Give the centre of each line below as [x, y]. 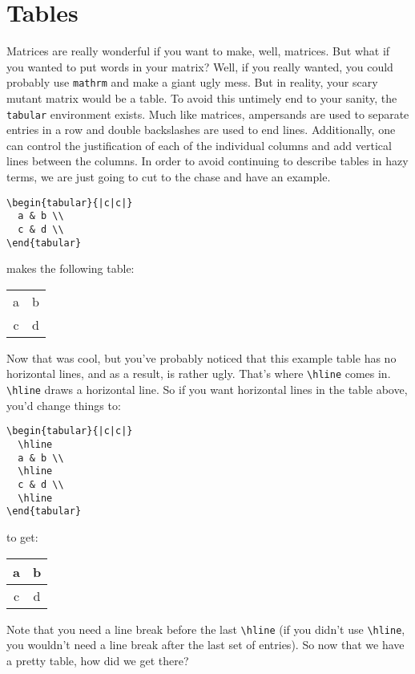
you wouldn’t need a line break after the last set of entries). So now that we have [205, 645]
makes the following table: [71, 268]
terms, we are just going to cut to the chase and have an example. [169, 177]
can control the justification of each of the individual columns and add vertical [199, 145]
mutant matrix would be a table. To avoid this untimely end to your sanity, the [202, 97]
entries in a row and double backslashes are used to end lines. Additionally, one [201, 130]
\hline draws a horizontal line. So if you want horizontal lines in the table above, [207, 390]
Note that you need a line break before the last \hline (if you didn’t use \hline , [206, 629]
